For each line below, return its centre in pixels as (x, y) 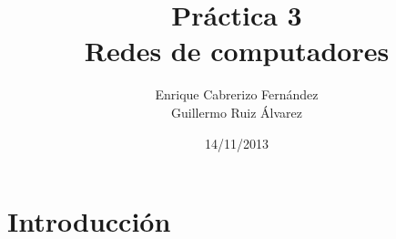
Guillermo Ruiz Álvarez (237, 112)
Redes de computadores (237, 51)
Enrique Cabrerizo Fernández (237, 94)
